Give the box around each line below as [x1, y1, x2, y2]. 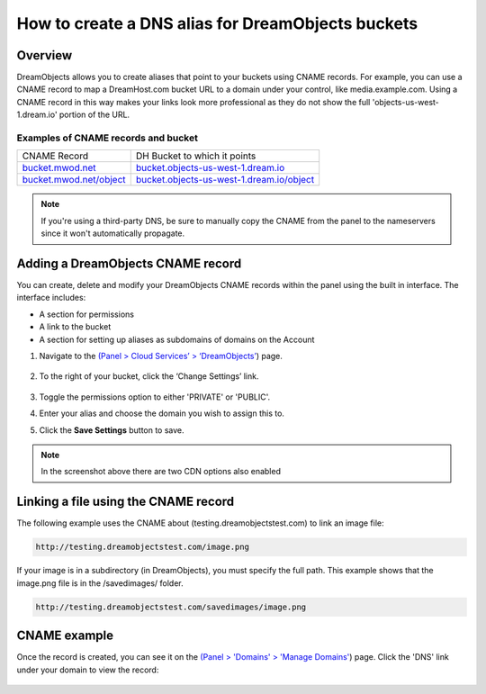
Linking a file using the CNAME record [16, 494, 235, 509]
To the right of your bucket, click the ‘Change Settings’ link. [39, 371, 259, 382]
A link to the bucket [39, 321, 112, 332]
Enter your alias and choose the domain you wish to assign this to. [39, 408, 285, 419]
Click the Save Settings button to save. [39, 424, 184, 436]
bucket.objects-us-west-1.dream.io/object [135, 174, 315, 186]
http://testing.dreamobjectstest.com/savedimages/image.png [35, 601, 307, 612]
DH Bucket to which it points [135, 149, 256, 162]
